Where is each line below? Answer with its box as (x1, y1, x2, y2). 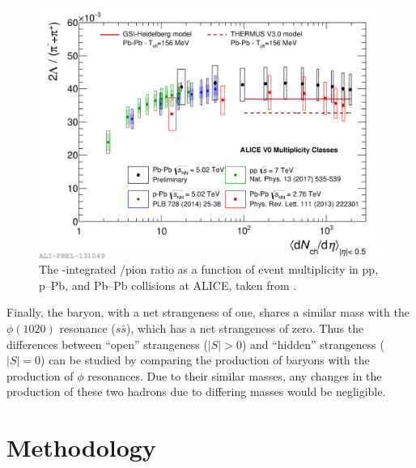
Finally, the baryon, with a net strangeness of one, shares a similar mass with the (6, 304, 410, 321)
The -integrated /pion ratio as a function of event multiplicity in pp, (39, 261, 379, 278)
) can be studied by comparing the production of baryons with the (40, 351, 370, 368)
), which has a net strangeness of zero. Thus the (125, 319, 364, 336)
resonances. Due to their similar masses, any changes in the (87, 367, 382, 384)
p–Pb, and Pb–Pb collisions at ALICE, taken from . (39, 276, 297, 293)
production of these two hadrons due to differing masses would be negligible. (6, 383, 386, 400)
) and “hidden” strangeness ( (241, 335, 384, 352)
